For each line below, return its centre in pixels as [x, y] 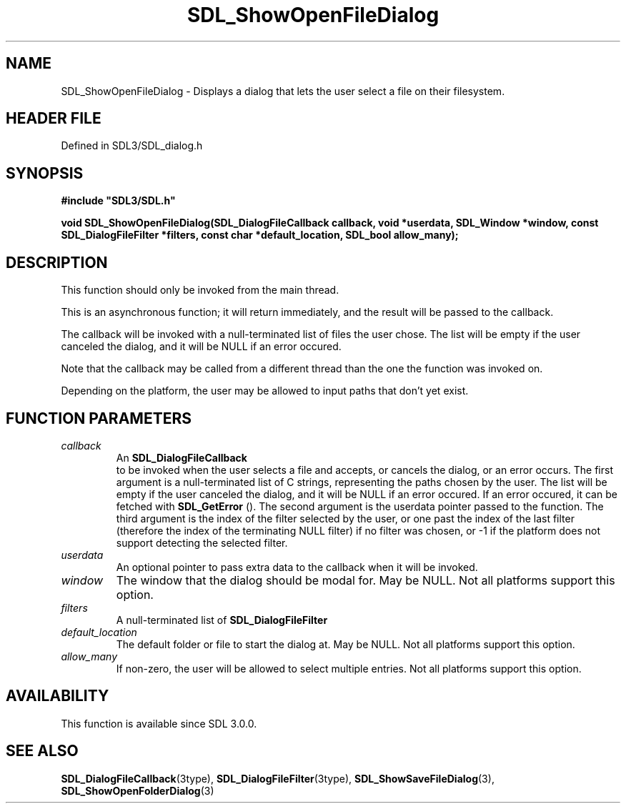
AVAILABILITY [58, 696]
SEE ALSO [42, 751]
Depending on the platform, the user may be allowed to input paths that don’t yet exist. [265, 391]
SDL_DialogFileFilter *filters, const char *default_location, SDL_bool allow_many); [260, 235]
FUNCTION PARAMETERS [99, 418]
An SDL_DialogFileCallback [182, 457]
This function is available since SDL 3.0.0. [159, 723]
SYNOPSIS [45, 173]
